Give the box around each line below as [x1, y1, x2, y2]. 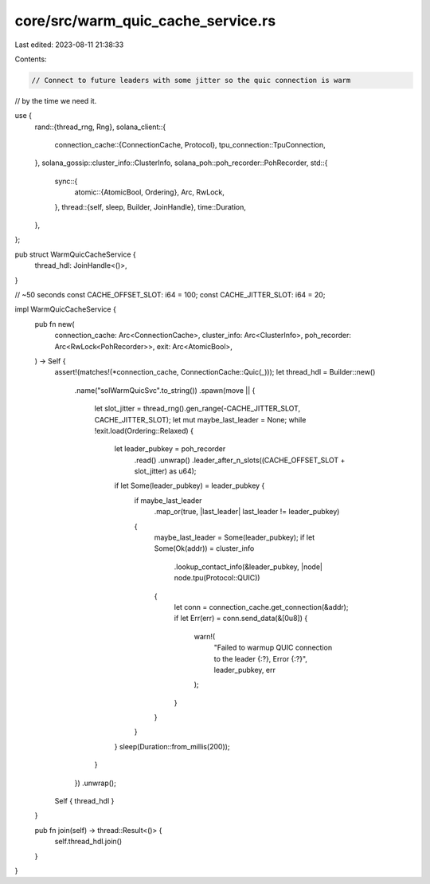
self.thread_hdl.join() [54, 837, 123, 847]
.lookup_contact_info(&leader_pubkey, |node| [174, 562, 322, 572]
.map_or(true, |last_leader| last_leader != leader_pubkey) [154, 507, 340, 517]
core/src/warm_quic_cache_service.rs [14, 12, 276, 29]
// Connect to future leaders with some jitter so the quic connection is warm [31, 76, 351, 84]
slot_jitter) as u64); [134, 466, 197, 476]
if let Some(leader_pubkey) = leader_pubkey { [114, 481, 265, 490]
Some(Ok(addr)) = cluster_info [154, 544, 255, 553]
